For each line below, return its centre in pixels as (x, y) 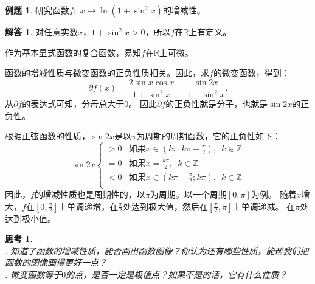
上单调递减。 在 (264, 206)
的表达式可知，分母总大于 (73, 104)
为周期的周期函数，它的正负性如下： (208, 136)
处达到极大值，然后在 (165, 206)
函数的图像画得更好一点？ (56, 262)
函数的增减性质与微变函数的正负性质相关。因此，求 (107, 73)
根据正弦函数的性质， (47, 136)
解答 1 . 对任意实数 (41, 32)
